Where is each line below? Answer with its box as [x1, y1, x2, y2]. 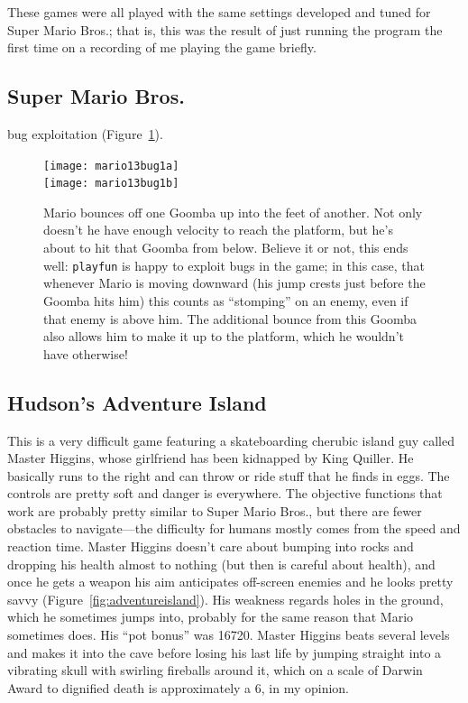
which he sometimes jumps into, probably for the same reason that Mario [7, 607, 414, 626]
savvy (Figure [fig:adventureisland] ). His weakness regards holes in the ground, [7, 589, 444, 608]
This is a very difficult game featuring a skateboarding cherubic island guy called [7, 430, 454, 449]
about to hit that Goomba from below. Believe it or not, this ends [43, 238, 408, 257]
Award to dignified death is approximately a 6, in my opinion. [7, 678, 349, 697]
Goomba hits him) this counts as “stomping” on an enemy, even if [43, 291, 408, 310]
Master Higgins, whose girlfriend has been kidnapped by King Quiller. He [7, 449, 414, 467]
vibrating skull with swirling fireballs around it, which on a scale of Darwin [7, 661, 423, 680]
